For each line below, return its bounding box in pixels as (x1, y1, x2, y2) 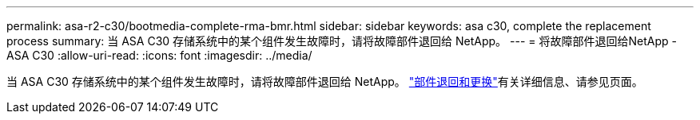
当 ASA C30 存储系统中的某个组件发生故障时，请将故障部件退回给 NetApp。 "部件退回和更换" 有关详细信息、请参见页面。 (6, 75, 643, 88)
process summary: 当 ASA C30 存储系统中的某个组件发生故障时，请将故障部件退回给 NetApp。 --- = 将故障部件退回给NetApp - (6, 34, 677, 48)
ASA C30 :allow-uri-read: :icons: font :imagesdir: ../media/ (6, 48, 312, 62)
